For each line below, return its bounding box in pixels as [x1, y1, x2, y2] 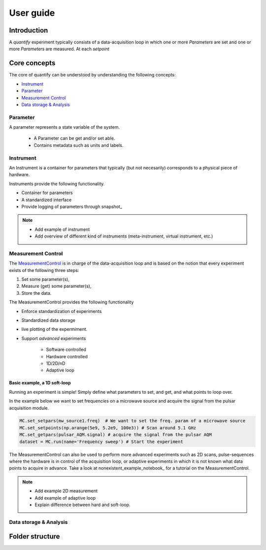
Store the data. [21, 290, 52, 296]
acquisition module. [9, 405, 49, 411]
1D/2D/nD [46, 360, 66, 366]
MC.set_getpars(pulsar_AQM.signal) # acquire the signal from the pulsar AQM [19, 432, 212, 438]
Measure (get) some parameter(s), [21, 283, 92, 289]
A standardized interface [21, 197, 72, 203]
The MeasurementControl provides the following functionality [9, 299, 134, 305]
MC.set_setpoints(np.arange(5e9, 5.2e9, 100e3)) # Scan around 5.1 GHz [19, 425, 197, 431]
